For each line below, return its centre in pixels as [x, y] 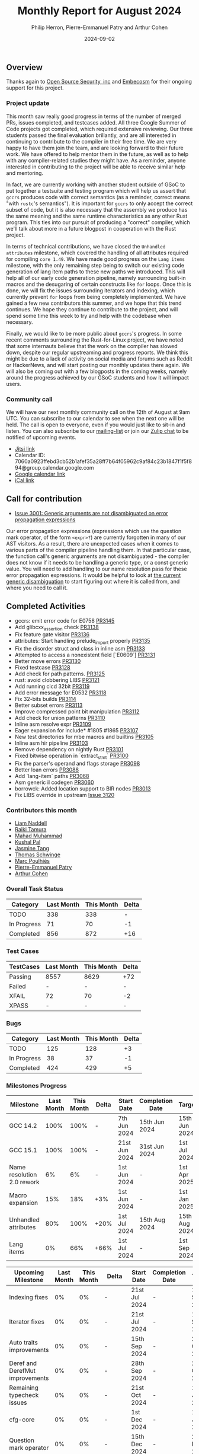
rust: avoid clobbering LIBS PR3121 [57, 680]
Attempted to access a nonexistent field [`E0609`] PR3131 [85, 655]
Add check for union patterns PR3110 [60, 718]
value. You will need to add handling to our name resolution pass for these [97, 569]
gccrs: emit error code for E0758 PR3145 [65, 620]
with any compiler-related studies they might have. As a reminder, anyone [96, 160]
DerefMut [23, 1371]
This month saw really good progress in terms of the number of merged [94, 116]
